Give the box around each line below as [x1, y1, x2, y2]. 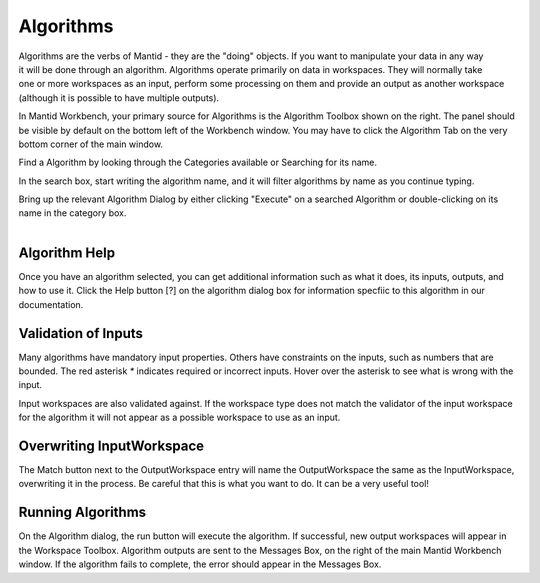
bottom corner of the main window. [18, 138, 164, 150]
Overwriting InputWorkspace [18, 438, 205, 454]
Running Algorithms [18, 504, 147, 521]
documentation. [18, 298, 84, 310]
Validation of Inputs [18, 325, 144, 342]
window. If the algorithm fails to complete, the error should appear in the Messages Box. [18, 558, 382, 570]
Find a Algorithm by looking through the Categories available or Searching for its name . [18, 156, 377, 169]
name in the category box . [18, 207, 127, 219]
